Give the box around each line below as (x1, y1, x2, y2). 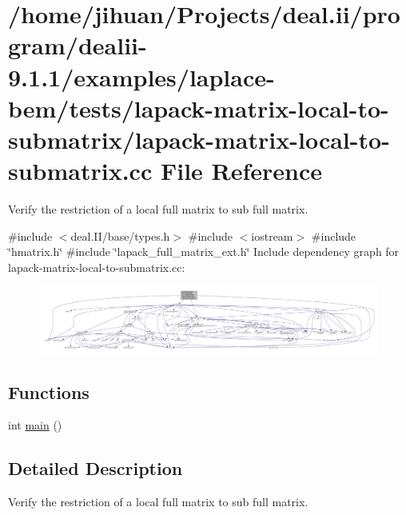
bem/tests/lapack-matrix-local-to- (8, 91, 389, 124)
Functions (8, 379, 90, 404)
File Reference (160, 154, 323, 187)
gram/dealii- (8, 29, 147, 62)
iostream (251, 227, 293, 244)
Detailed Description (8, 456, 183, 481)
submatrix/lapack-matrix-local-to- (8, 122, 390, 155)
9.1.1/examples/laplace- (8, 60, 275, 93)
